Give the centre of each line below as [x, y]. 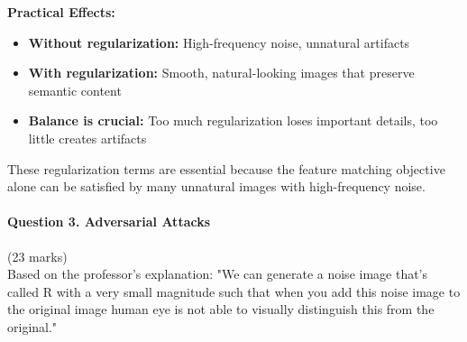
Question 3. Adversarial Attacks [109, 222]
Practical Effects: [61, 12]
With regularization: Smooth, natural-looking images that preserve [221, 73]
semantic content [75, 90]
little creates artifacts [87, 138]
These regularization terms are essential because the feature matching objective [226, 168]
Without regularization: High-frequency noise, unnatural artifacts [219, 42]
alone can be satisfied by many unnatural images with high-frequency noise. [216, 186]
